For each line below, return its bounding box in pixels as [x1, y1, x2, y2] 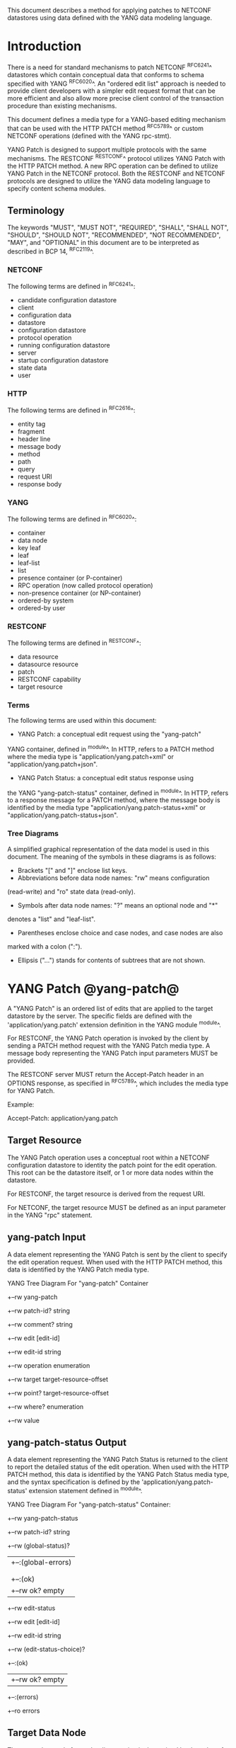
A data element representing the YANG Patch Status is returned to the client [7, 1455, 228, 1464]
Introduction [7, 38, 82, 55]
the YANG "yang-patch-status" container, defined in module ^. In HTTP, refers [7, 787, 229, 797]
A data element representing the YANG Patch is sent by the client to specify [7, 1250, 228, 1259]
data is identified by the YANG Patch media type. [7, 1265, 150, 1274]
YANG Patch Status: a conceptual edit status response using [17, 773, 194, 782]
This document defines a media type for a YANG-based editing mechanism [7, 115, 226, 124]
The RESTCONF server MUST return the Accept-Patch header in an [7, 1070, 204, 1079]
